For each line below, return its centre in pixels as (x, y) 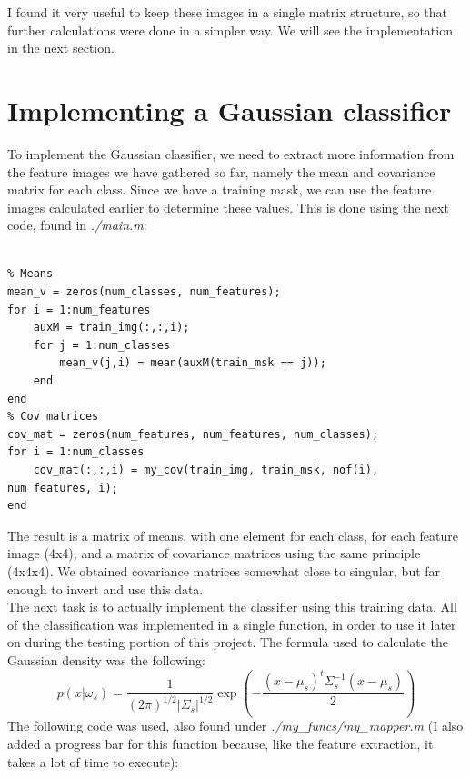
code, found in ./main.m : (77, 225)
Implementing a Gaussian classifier (230, 110)
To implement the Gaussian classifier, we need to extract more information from (231, 153)
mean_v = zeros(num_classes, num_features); (144, 292)
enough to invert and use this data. (105, 588)
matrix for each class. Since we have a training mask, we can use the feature (220, 190)
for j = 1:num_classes (101, 345)
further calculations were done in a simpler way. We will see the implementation (230, 30)
